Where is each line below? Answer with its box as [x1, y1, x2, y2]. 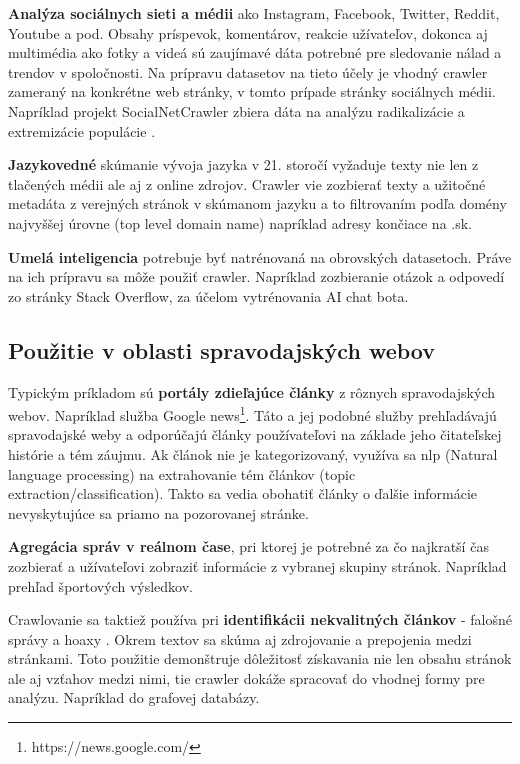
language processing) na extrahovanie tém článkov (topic [8, 463, 356, 484]
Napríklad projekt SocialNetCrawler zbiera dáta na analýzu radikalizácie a [8, 100, 465, 121]
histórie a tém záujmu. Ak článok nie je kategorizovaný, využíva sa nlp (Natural [8, 443, 498, 464]
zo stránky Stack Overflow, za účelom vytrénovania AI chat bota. [8, 285, 409, 306]
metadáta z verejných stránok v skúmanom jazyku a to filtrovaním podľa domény [8, 193, 507, 214]
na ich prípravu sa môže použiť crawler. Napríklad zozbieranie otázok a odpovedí [8, 266, 505, 287]
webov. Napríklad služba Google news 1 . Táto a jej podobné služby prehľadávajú [8, 402, 497, 425]
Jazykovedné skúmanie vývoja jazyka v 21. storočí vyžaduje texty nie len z [8, 154, 479, 175]
